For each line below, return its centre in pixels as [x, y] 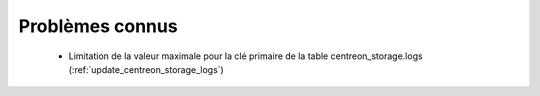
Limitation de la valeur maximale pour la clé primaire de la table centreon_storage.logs [246, 56]
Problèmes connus [98, 26]
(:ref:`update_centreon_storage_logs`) [146, 69]
